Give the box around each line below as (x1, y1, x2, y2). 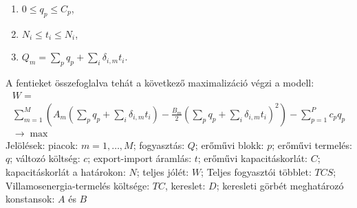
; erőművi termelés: (272, 137, 352, 152)
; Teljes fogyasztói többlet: (201, 165, 312, 179)
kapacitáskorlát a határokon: (6, 165, 126, 179)
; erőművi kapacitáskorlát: (197, 151, 307, 165)
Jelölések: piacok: (6, 137, 78, 152)
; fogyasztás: (133, 137, 185, 152)
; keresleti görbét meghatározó (216, 178, 344, 192)
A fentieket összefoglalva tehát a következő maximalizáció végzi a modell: (6, 76, 314, 90)
